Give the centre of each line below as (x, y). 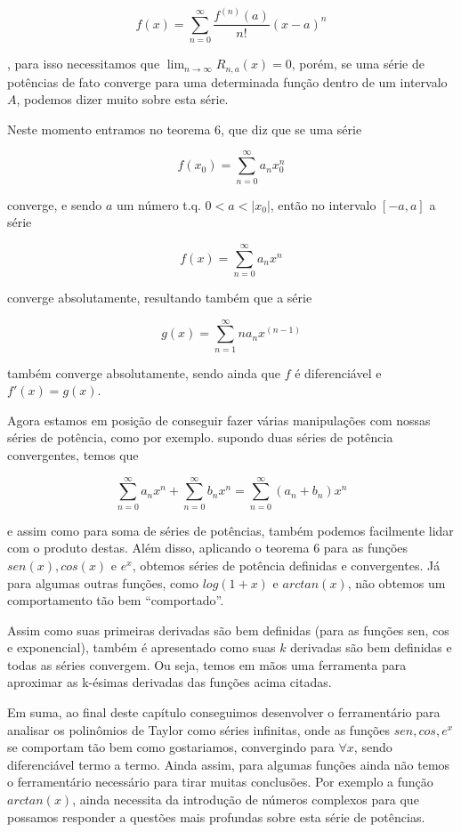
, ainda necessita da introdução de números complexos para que (246, 800)
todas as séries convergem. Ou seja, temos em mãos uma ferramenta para (207, 664)
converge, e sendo (55, 204)
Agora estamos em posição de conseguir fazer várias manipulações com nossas (219, 420)
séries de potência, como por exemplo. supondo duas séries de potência (200, 437)
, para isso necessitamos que (84, 64)
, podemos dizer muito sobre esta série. (122, 99)
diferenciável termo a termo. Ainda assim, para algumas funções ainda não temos (229, 764)
